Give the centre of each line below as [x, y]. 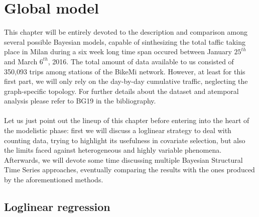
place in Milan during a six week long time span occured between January [118, 51]
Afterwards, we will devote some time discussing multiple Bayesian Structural [123, 159]
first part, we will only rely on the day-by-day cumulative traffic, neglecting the [126, 81]
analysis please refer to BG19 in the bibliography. [80, 101]
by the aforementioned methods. [54, 180]
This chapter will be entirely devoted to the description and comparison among [126, 32]
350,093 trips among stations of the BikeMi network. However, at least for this [125, 71]
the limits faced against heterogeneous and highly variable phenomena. [113, 150]
